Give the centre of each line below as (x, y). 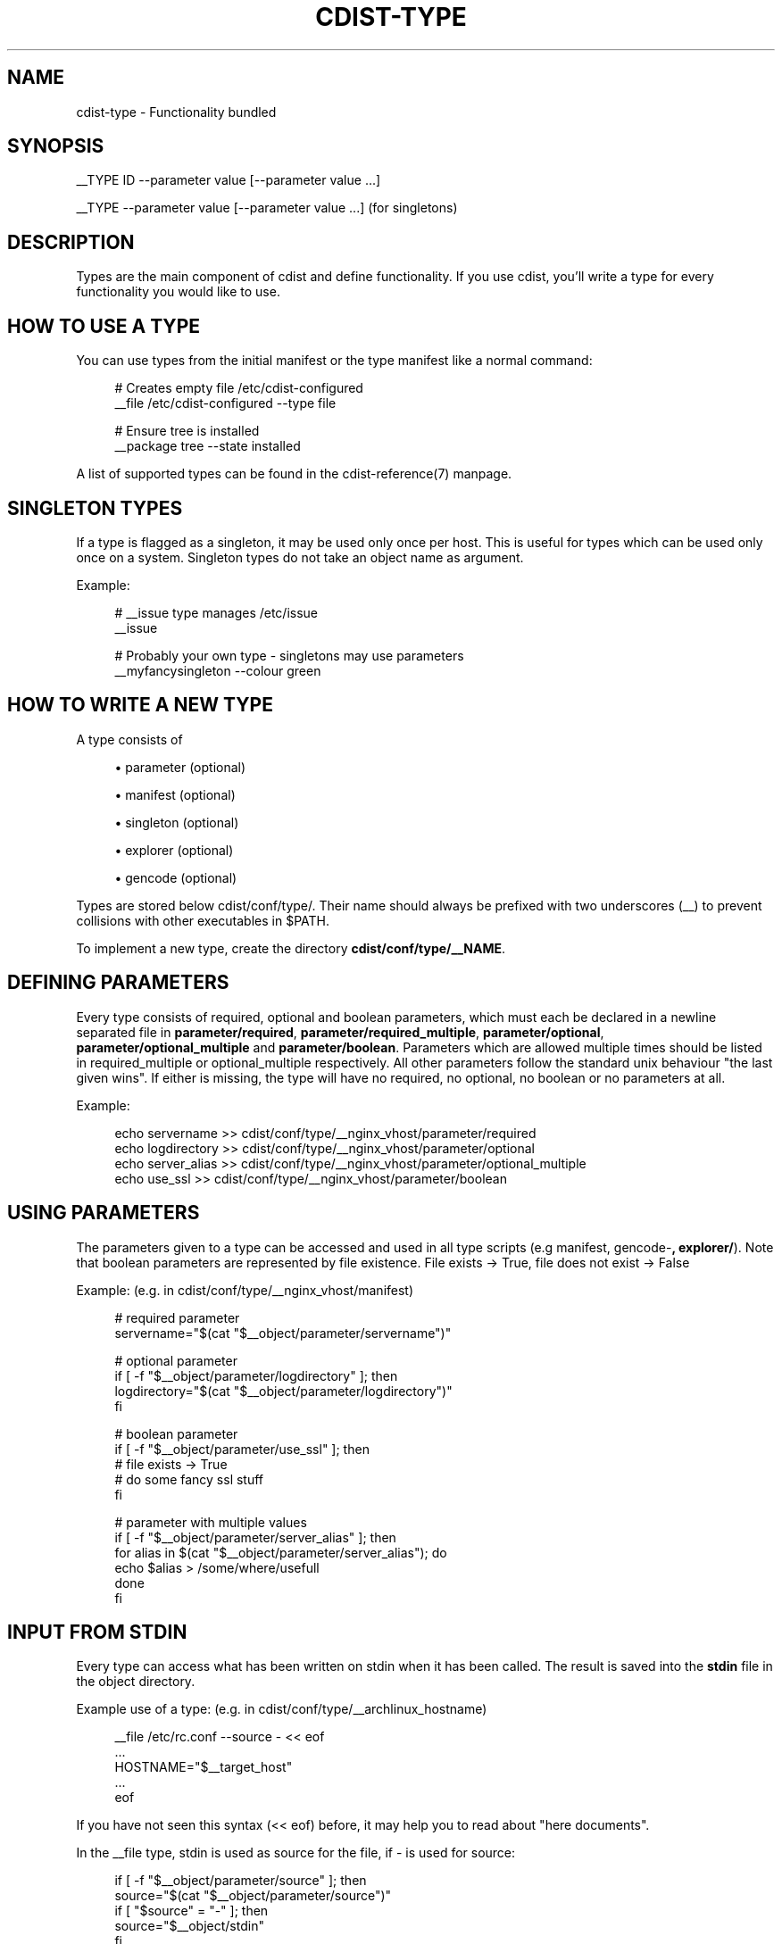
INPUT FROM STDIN (97, 1632)
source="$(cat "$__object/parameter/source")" (253, 1896)
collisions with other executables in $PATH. (203, 920)
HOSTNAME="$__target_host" (204, 1767)
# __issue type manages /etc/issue (216, 612)
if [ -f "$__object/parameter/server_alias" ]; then (255, 1537)
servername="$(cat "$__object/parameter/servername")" (283, 1333)
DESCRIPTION (71, 242)
